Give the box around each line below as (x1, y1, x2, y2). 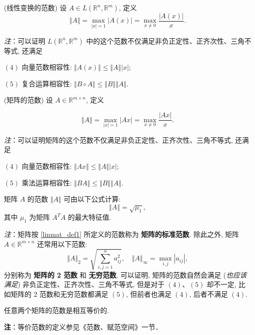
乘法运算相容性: (22, 177, 72, 187)
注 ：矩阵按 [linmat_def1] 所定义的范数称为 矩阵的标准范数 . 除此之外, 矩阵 (4, 229, 239, 239)
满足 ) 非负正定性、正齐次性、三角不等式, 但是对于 (4, 279, 165, 289)
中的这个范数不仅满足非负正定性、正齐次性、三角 (86, 35, 245, 46)
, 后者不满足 (189, 288, 228, 299)
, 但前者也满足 (126, 288, 172, 299)
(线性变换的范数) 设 (4, 2, 67, 12)
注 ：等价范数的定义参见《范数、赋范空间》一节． (4, 322, 162, 332)
